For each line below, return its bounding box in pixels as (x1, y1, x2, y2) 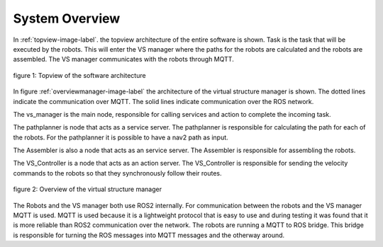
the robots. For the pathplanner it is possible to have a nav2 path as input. (13, 133, 228, 142)
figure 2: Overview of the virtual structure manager (13, 185, 162, 194)
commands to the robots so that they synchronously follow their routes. (13, 168, 223, 177)
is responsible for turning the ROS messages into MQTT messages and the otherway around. (13, 231, 285, 239)
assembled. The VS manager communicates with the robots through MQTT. (13, 55, 234, 64)
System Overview (13, 11, 121, 26)
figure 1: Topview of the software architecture (13, 71, 146, 79)
